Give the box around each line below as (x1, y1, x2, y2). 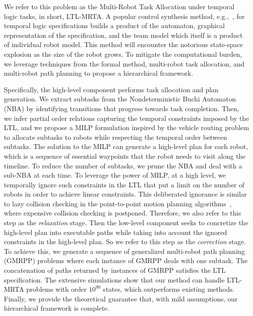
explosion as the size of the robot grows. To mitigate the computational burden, (4, 49, 242, 59)
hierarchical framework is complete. (4, 303, 109, 313)
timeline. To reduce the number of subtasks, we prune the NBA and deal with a (4, 160, 242, 170)
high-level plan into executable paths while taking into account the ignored (4, 227, 227, 237)
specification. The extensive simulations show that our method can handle (4, 274, 225, 284)
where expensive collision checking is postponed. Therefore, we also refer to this (4, 208, 241, 218)
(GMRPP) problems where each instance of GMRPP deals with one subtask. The (4, 255, 248, 266)
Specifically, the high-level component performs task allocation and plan (4, 84, 218, 94)
